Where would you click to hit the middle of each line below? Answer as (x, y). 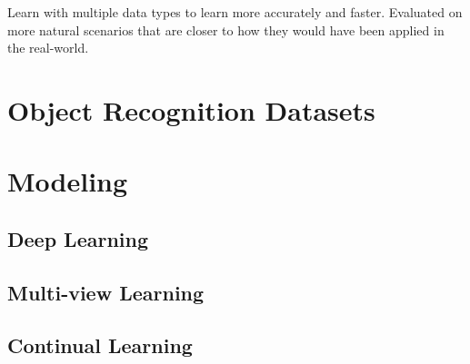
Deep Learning (78, 238)
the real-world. (48, 48)
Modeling (68, 181)
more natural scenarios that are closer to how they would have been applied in (226, 30)
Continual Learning (100, 345)
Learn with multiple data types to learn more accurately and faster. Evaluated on (235, 12)
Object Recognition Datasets (191, 109)
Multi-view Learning (106, 292)
